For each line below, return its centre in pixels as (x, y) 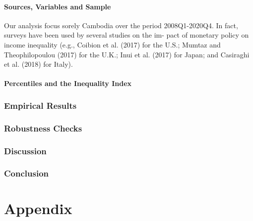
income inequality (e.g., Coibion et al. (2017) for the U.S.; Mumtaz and (112, 44)
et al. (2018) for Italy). (38, 64)
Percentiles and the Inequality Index (68, 83)
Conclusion (26, 173)
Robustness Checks (43, 128)
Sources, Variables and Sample (58, 6)
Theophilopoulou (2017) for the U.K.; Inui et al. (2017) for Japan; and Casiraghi (127, 54)
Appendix (38, 208)
